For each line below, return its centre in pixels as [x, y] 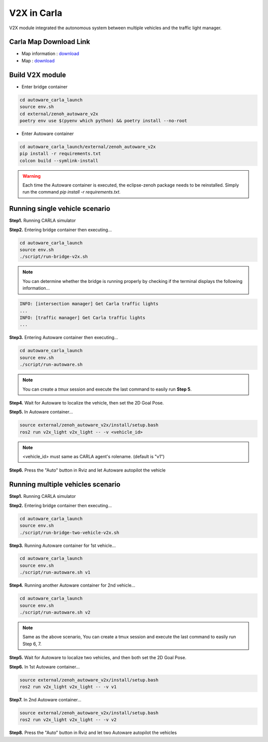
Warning [32, 176]
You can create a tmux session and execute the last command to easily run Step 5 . [107, 389]
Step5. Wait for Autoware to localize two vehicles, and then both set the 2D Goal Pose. [98, 658]
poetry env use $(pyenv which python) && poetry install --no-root [103, 121]
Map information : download [50, 54]
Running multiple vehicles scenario [65, 485]
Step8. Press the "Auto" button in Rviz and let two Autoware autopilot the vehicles [93, 733]
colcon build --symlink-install [59, 161]
